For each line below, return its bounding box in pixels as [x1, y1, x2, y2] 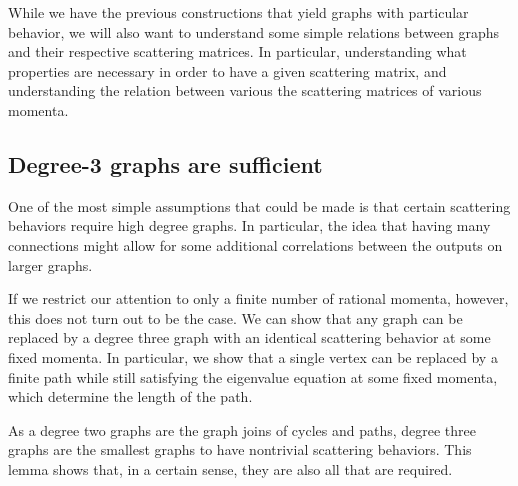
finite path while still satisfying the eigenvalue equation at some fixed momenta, [8, 366, 498, 387]
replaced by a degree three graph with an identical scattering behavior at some [8, 327, 491, 348]
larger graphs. [8, 254, 93, 275]
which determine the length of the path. [8, 386, 253, 407]
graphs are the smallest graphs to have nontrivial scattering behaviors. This [8, 439, 472, 460]
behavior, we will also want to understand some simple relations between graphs [8, 21, 499, 42]
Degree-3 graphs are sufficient [8, 148, 323, 179]
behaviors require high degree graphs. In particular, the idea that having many [8, 215, 491, 236]
